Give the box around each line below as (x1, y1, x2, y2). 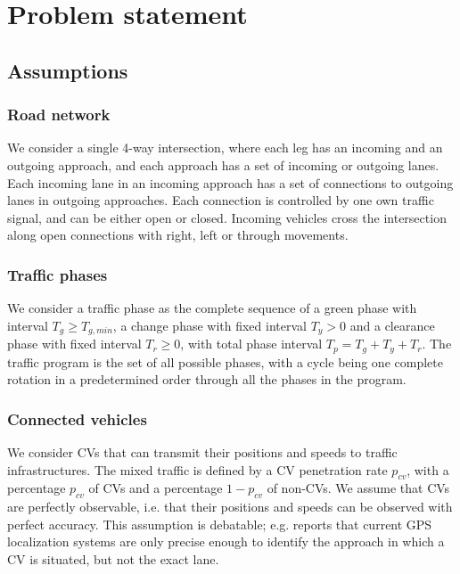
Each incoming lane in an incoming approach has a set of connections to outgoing (7, 173, 454, 192)
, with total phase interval (180, 334, 323, 353)
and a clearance (349, 316, 435, 334)
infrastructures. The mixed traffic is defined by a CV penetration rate (7, 460, 388, 479)
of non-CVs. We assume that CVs (267, 479, 450, 497)
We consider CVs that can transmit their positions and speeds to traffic (7, 443, 398, 462)
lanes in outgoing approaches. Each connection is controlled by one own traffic (7, 191, 434, 209)
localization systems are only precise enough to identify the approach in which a (7, 532, 445, 551)
